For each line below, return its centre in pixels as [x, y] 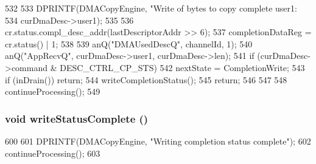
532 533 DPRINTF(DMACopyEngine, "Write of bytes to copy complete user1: [151, 8]
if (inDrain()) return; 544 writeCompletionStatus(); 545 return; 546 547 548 [146, 79]
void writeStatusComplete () [77, 118]
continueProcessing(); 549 [53, 91]
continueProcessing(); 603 [53, 153]
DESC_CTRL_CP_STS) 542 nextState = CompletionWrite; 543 [182, 67]
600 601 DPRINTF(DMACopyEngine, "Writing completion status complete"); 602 [158, 141]
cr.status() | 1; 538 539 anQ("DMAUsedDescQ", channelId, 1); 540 [129, 43]
